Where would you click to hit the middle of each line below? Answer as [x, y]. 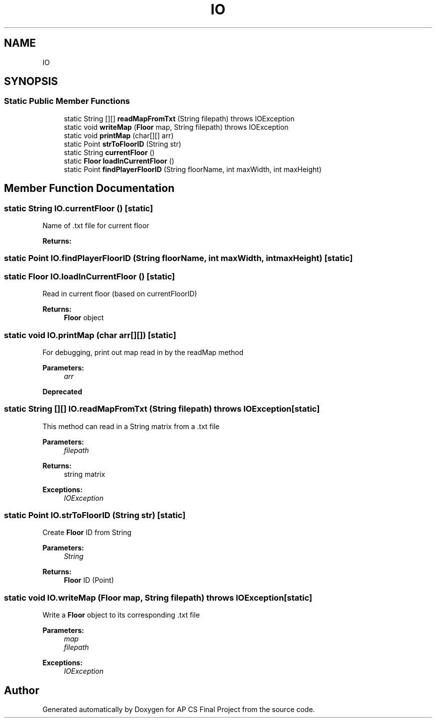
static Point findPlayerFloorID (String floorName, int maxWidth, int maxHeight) [193, 169]
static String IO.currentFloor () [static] [79, 208]
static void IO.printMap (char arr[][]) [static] [90, 335]
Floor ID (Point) [89, 580]
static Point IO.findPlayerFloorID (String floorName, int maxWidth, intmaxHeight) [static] [178, 258]
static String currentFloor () [109, 152]
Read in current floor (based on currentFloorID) [120, 294]
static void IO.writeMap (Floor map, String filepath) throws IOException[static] [158, 597]
